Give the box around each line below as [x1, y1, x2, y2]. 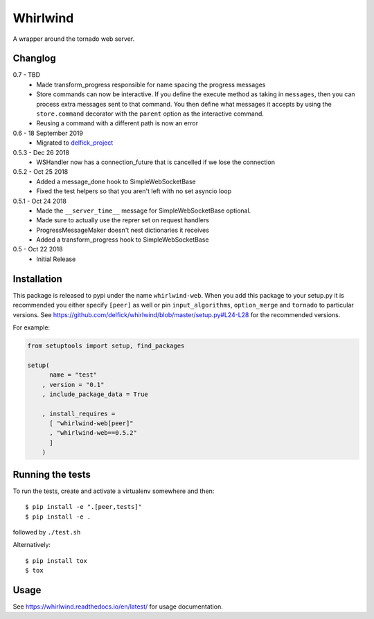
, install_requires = [42, 409, 116, 418]
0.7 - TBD [12, 71, 41, 79]
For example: [12, 323, 51, 332]
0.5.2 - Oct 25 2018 [12, 168, 69, 176]
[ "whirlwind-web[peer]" [49, 420, 134, 427]
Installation [12, 273, 62, 285]
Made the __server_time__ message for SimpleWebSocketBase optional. [36, 206, 251, 215]
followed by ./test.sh [12, 528, 81, 536]
